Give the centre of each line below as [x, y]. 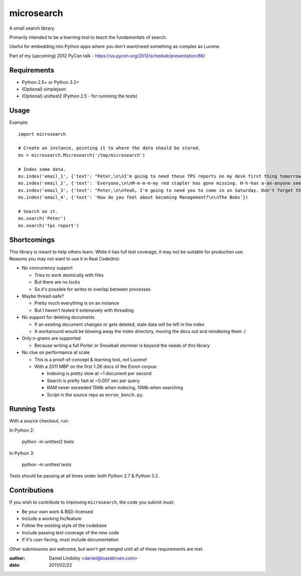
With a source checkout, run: [39, 421]
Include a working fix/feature [52, 519]
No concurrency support [47, 268]
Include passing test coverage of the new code [70, 532]
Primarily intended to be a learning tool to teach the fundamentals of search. [88, 37]
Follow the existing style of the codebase [64, 526]
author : [17, 558]
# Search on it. [38, 211]
